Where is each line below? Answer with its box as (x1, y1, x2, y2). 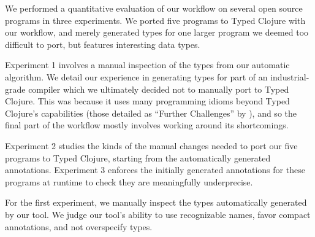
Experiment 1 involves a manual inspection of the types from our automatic (5, 58, 290, 71)
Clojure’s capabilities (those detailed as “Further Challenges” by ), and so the (5, 106, 297, 119)
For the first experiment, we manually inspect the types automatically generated (5, 196, 307, 209)
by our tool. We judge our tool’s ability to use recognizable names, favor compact (5, 208, 311, 220)
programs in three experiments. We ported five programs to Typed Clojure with (5, 14, 306, 26)
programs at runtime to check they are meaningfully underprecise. (5, 175, 253, 188)
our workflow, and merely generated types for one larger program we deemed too (5, 26, 309, 39)
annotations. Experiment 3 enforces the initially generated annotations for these (5, 163, 305, 176)
